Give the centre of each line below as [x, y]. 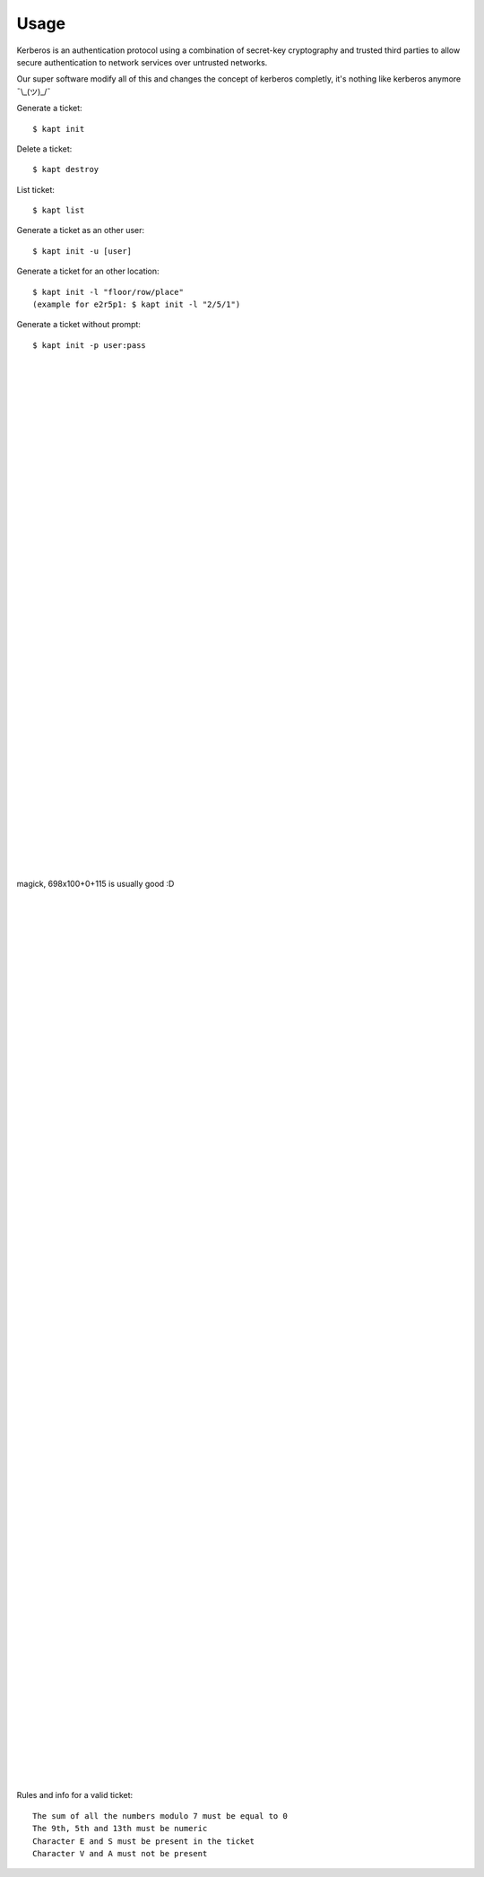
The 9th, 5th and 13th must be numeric [120, 1829]
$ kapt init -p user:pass [90, 345]
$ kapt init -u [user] [82, 251]
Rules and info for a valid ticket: [75, 1795]
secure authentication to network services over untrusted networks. [142, 62]
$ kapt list [59, 210]
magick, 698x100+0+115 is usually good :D [95, 884]
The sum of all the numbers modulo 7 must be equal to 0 [160, 1816]
